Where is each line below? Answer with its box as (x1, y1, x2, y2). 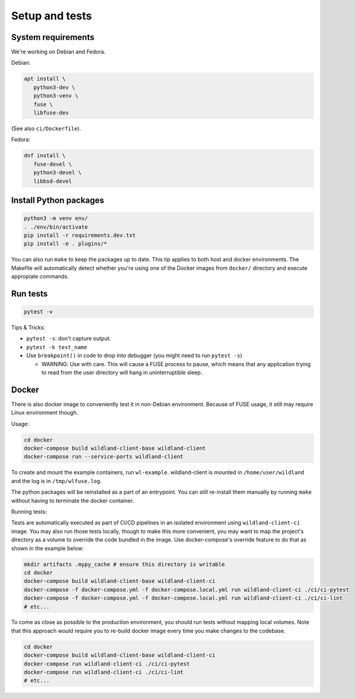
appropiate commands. (11, 273, 69, 280)
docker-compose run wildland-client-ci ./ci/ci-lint (24, 669, 184, 676)
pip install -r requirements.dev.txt (24, 232, 136, 238)
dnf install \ (24, 152, 66, 159)
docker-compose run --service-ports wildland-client (24, 453, 184, 460)
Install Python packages (11, 195, 105, 205)
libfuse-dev (33, 110, 69, 116)
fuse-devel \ (33, 160, 73, 168)
